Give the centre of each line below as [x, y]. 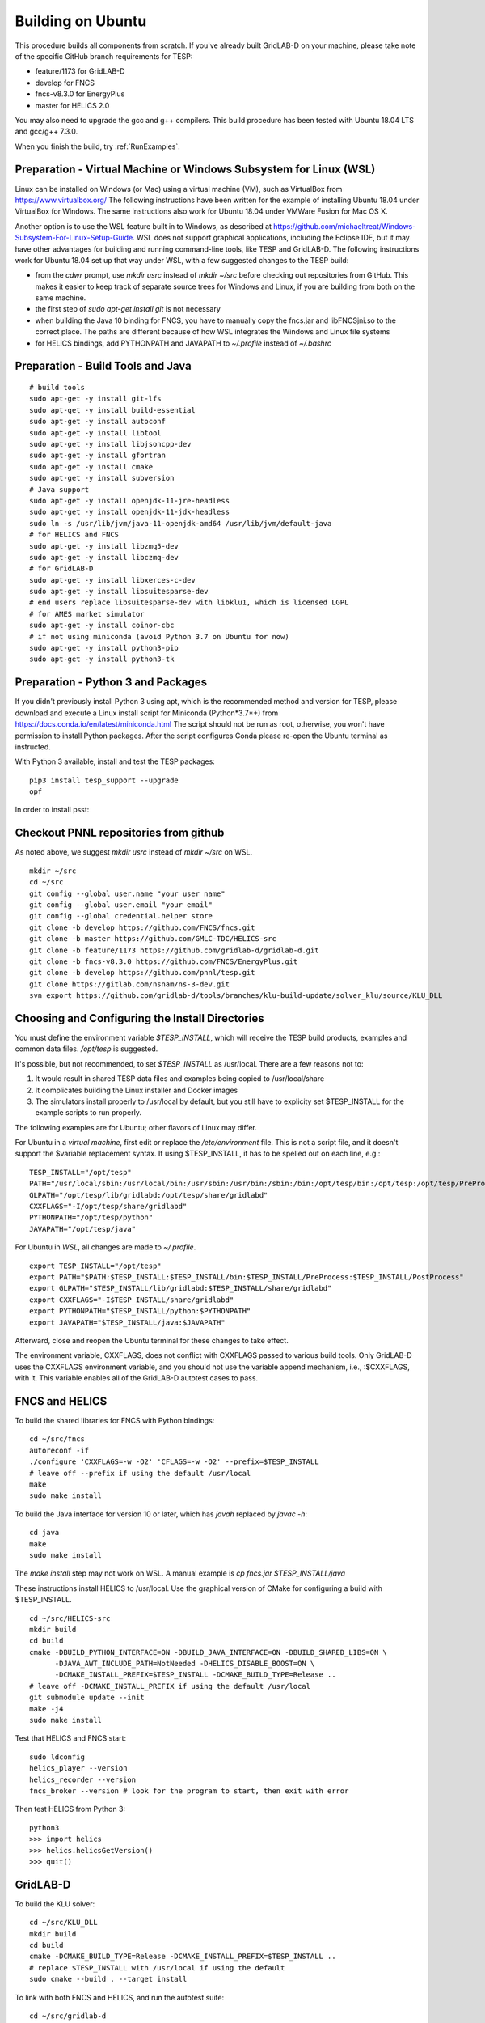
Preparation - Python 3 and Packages [111, 683]
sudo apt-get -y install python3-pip [104, 648]
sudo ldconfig [57, 1757]
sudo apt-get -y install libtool [95, 433]
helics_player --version [78, 1769]
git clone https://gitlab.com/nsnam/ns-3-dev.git [130, 984]
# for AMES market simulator [87, 614]
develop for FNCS [65, 83]
